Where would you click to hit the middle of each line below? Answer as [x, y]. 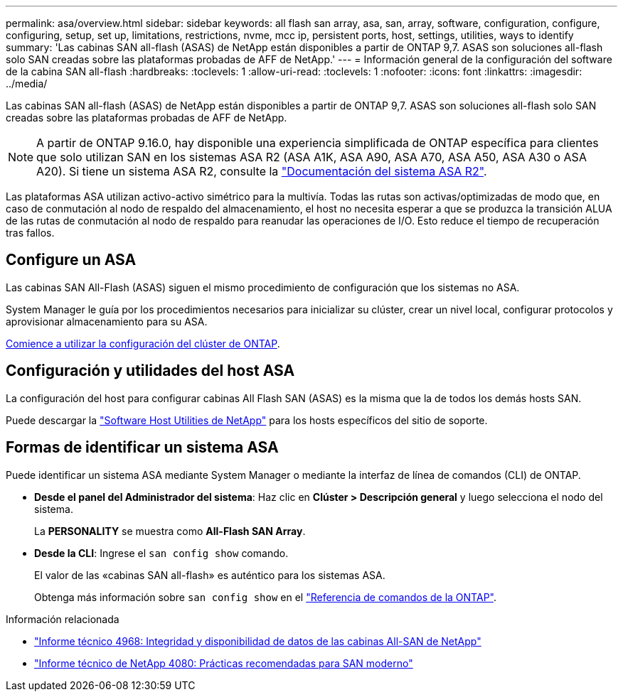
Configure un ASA [71, 260]
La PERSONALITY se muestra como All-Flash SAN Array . [170, 531]
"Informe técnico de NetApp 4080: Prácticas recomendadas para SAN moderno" [224, 663]
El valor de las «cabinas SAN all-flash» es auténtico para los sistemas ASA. [210, 575]
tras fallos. [30, 233]
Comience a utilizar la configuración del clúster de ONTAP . [143, 343]
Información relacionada [63, 619]
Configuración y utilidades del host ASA [150, 371]
